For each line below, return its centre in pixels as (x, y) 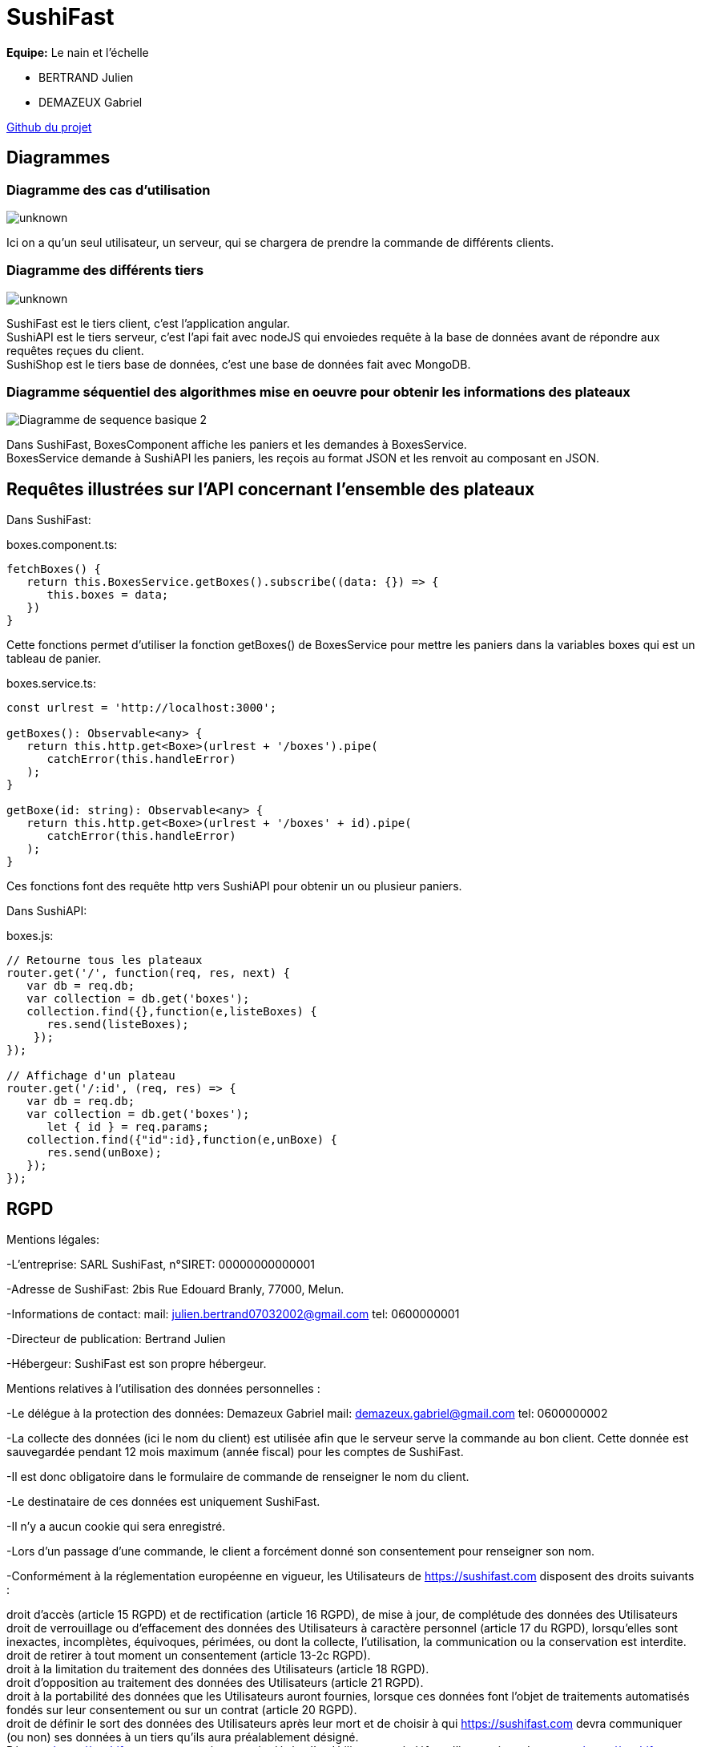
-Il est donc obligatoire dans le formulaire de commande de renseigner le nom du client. (238, 1477)
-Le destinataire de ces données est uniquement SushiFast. (163, 1502)
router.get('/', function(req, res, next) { (149, 973)
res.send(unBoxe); (104, 1153)
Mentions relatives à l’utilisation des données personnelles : (163, 1389)
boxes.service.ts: (51, 684)
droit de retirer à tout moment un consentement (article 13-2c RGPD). (189, 1656)
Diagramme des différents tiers (105, 270)
